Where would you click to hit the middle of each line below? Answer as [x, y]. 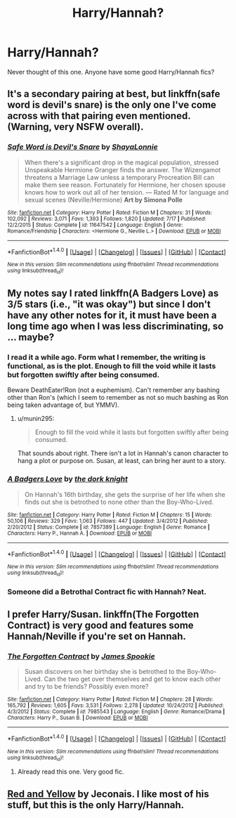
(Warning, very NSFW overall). [76, 127]
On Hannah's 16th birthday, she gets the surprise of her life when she [125, 494]
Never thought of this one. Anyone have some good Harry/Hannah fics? [111, 72]
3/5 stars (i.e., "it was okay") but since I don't [109, 304]
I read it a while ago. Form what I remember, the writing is [106, 357]
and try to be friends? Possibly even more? [86, 687]
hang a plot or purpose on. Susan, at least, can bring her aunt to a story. [122, 461]
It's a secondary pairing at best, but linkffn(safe [114, 94]
